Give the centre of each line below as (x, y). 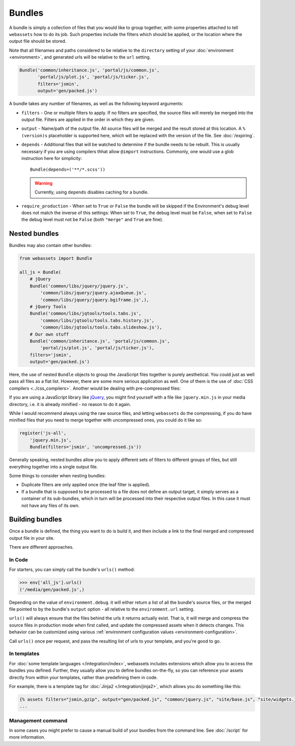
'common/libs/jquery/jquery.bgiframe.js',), (95, 300)
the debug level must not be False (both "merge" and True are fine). (92, 219)
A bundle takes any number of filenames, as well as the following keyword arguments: (96, 104)
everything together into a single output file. (54, 466)
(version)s (34, 136)
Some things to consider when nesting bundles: (57, 475)
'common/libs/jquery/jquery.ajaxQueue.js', (93, 293)
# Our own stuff (49, 334)
